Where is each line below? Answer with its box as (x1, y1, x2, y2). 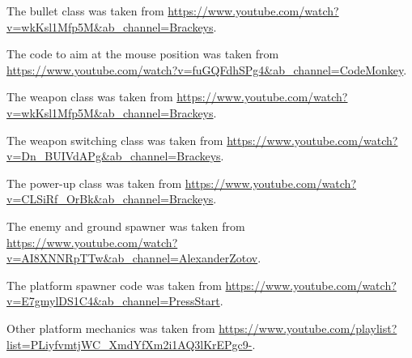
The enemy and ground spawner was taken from (6, 217, 245, 234)
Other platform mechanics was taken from (6, 319, 215, 336)
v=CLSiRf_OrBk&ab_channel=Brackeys (6, 190, 214, 207)
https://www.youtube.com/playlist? (219, 319, 397, 336)
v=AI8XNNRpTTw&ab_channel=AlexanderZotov (6, 249, 258, 266)
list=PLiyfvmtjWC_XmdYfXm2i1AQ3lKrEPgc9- (6, 335, 253, 352)
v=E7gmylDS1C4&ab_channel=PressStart (6, 292, 220, 309)
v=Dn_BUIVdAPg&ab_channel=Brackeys (6, 147, 221, 164)
